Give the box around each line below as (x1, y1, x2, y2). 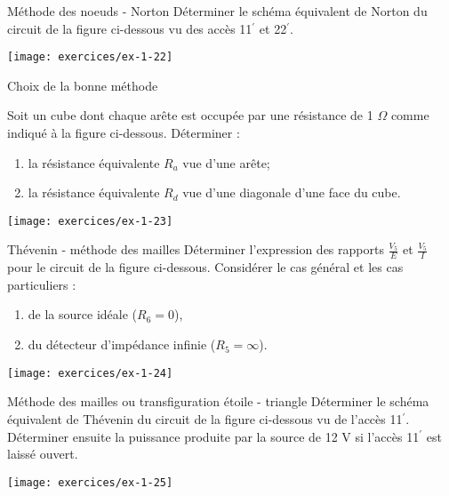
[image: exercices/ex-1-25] (7, 476, 173, 489)
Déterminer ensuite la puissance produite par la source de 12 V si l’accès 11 (7, 427, 420, 445)
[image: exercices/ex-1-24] (7, 366, 173, 380)
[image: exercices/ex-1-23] (7, 214, 173, 228)
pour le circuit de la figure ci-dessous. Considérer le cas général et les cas (7, 258, 404, 276)
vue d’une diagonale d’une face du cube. (182, 183, 401, 202)
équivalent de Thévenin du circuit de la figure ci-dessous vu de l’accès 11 (7, 409, 403, 428)
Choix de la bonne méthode (7, 76, 158, 94)
